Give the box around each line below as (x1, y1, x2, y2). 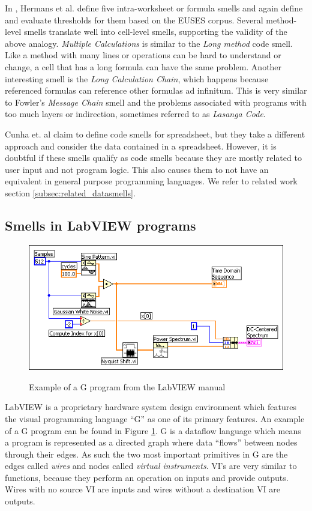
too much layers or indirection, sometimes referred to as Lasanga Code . (5, 107, 266, 120)
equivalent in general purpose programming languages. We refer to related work (5, 175, 298, 187)
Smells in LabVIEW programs (5, 216, 196, 234)
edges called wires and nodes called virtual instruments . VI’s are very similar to (5, 459, 297, 472)
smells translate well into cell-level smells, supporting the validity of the (23, 25, 287, 38)
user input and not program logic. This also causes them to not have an (5, 163, 269, 175)
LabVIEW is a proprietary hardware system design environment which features (5, 401, 296, 413)
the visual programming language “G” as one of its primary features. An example (5, 412, 305, 425)
